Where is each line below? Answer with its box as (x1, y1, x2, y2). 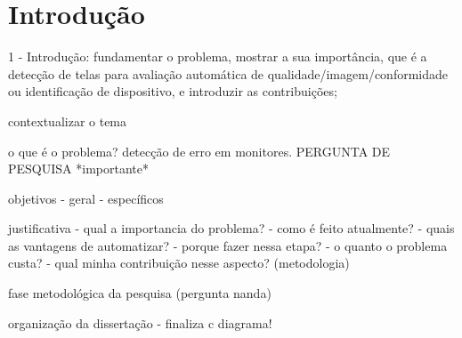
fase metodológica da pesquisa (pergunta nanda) (8, 284, 272, 302)
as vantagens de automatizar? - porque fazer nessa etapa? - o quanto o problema (8, 236, 448, 254)
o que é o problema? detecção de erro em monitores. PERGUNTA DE (8, 141, 391, 160)
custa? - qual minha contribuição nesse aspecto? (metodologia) (8, 253, 350, 272)
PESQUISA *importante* (8, 159, 149, 178)
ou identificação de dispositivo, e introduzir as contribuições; (8, 82, 337, 101)
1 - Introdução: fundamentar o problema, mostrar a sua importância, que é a (8, 47, 427, 66)
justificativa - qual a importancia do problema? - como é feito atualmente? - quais (8, 219, 455, 237)
